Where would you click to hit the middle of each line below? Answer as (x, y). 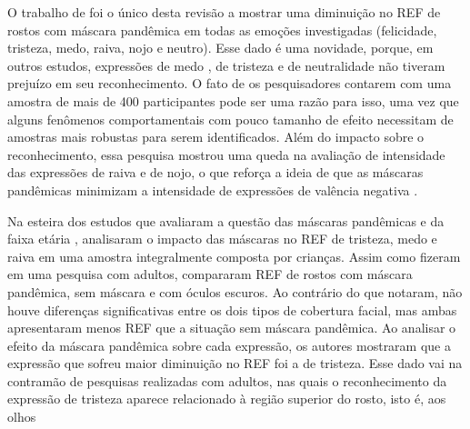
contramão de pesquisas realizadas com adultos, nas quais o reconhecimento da (227, 380)
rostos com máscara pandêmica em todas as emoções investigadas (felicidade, (222, 30)
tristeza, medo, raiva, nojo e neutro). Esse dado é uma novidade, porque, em (220, 48)
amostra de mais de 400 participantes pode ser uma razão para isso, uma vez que (233, 100)
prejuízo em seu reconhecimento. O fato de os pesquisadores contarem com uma (230, 83)
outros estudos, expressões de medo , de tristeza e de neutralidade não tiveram (226, 65)
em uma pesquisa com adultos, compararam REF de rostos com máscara (210, 274)
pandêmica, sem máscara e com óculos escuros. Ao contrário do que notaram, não (235, 291)
